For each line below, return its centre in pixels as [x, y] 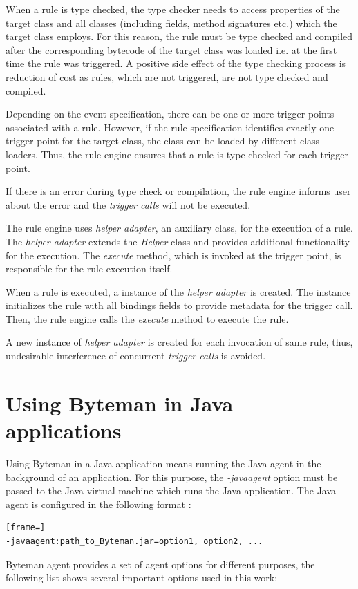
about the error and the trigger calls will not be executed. [128, 204]
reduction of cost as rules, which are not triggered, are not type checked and [167, 76]
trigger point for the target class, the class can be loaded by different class [163, 141]
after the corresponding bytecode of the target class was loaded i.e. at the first [171, 49]
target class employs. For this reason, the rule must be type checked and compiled [179, 36]
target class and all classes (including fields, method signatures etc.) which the [171, 22]
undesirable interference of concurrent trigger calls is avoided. [136, 356]
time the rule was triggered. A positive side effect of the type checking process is [176, 63]
